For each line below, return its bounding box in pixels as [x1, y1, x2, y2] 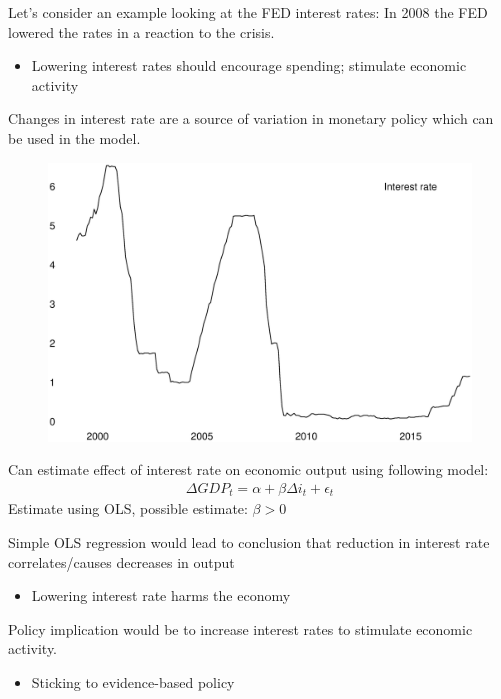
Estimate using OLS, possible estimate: [8, 498, 248, 519]
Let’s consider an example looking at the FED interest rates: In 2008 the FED [8, 2, 488, 22]
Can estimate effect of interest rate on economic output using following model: [8, 459, 489, 480]
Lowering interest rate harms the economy [31, 585, 291, 606]
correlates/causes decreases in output [8, 551, 235, 572]
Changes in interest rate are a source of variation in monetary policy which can [8, 108, 494, 129]
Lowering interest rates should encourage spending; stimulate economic [31, 55, 467, 76]
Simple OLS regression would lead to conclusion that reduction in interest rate [8, 531, 490, 552]
